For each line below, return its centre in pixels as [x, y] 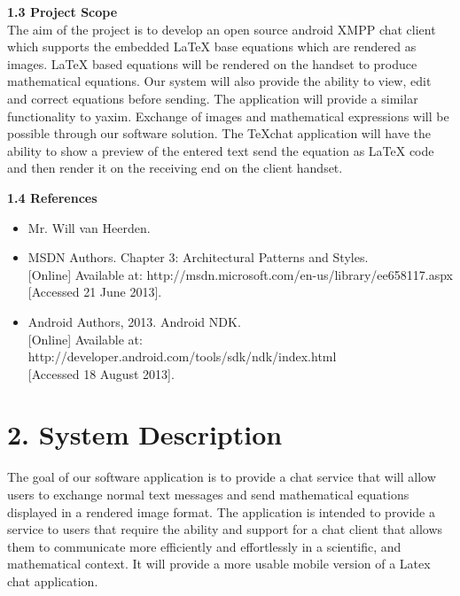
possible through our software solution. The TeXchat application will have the [219, 133]
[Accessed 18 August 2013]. [101, 373]
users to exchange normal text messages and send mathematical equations [208, 494]
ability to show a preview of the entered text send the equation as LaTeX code [221, 150]
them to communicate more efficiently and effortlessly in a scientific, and [204, 546]
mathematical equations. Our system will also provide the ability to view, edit [219, 81]
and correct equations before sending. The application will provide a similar [213, 98]
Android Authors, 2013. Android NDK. [134, 321]
